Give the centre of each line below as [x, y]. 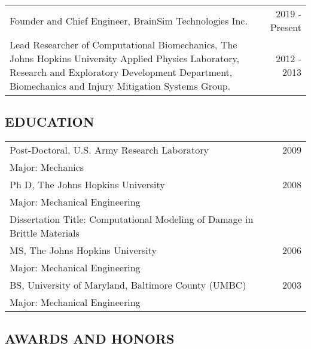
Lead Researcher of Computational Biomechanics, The [124, 45]
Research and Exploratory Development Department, [121, 72]
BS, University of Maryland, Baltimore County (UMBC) [128, 285]
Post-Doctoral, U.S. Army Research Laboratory [109, 150]
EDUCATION [50, 122]
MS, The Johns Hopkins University [83, 250]
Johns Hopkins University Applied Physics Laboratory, [124, 58]
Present [286, 27]
